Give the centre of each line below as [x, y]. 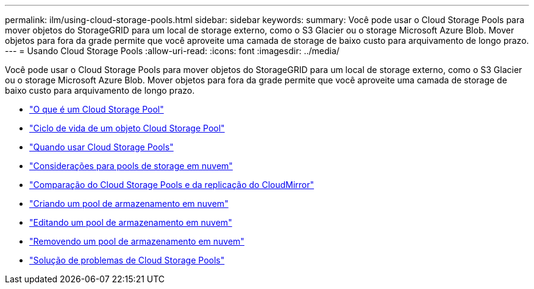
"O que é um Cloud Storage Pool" [97, 109]
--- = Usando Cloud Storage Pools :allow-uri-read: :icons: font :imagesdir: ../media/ [172, 51]
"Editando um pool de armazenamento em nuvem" [131, 222]
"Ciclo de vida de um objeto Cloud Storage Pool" [127, 128]
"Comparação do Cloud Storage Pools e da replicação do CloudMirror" [172, 185]
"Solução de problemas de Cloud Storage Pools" [127, 260]
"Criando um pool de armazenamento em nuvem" [129, 204]
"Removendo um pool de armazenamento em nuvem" [137, 241]
